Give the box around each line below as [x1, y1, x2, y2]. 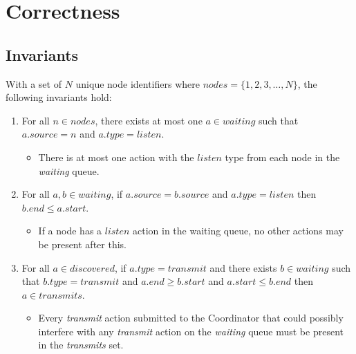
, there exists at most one [95, 113, 203, 127]
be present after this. [38, 236, 127, 251]
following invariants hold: [6, 90, 112, 104]
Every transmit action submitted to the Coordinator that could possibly [38, 310, 344, 325]
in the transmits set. [38, 337, 124, 352]
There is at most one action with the [38, 149, 194, 164]
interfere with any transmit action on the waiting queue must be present [38, 324, 344, 338]
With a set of [6, 76, 62, 91]
